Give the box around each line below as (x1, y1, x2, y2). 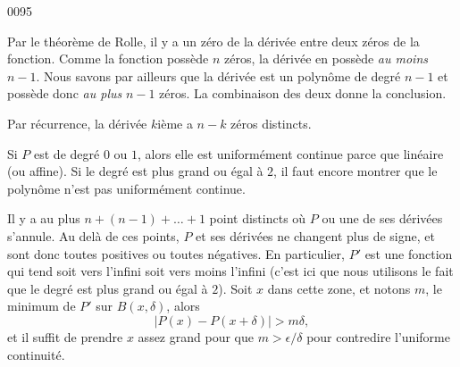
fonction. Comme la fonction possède (7, 49, 209, 68)
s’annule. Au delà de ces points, (7, 226, 180, 245)
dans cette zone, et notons (267, 279, 411, 297)
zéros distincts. (230, 113, 312, 132)
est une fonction (364, 244, 453, 263)
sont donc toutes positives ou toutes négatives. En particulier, (7, 244, 345, 263)
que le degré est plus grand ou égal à (7, 279, 208, 297)
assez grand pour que (138, 327, 254, 346)
